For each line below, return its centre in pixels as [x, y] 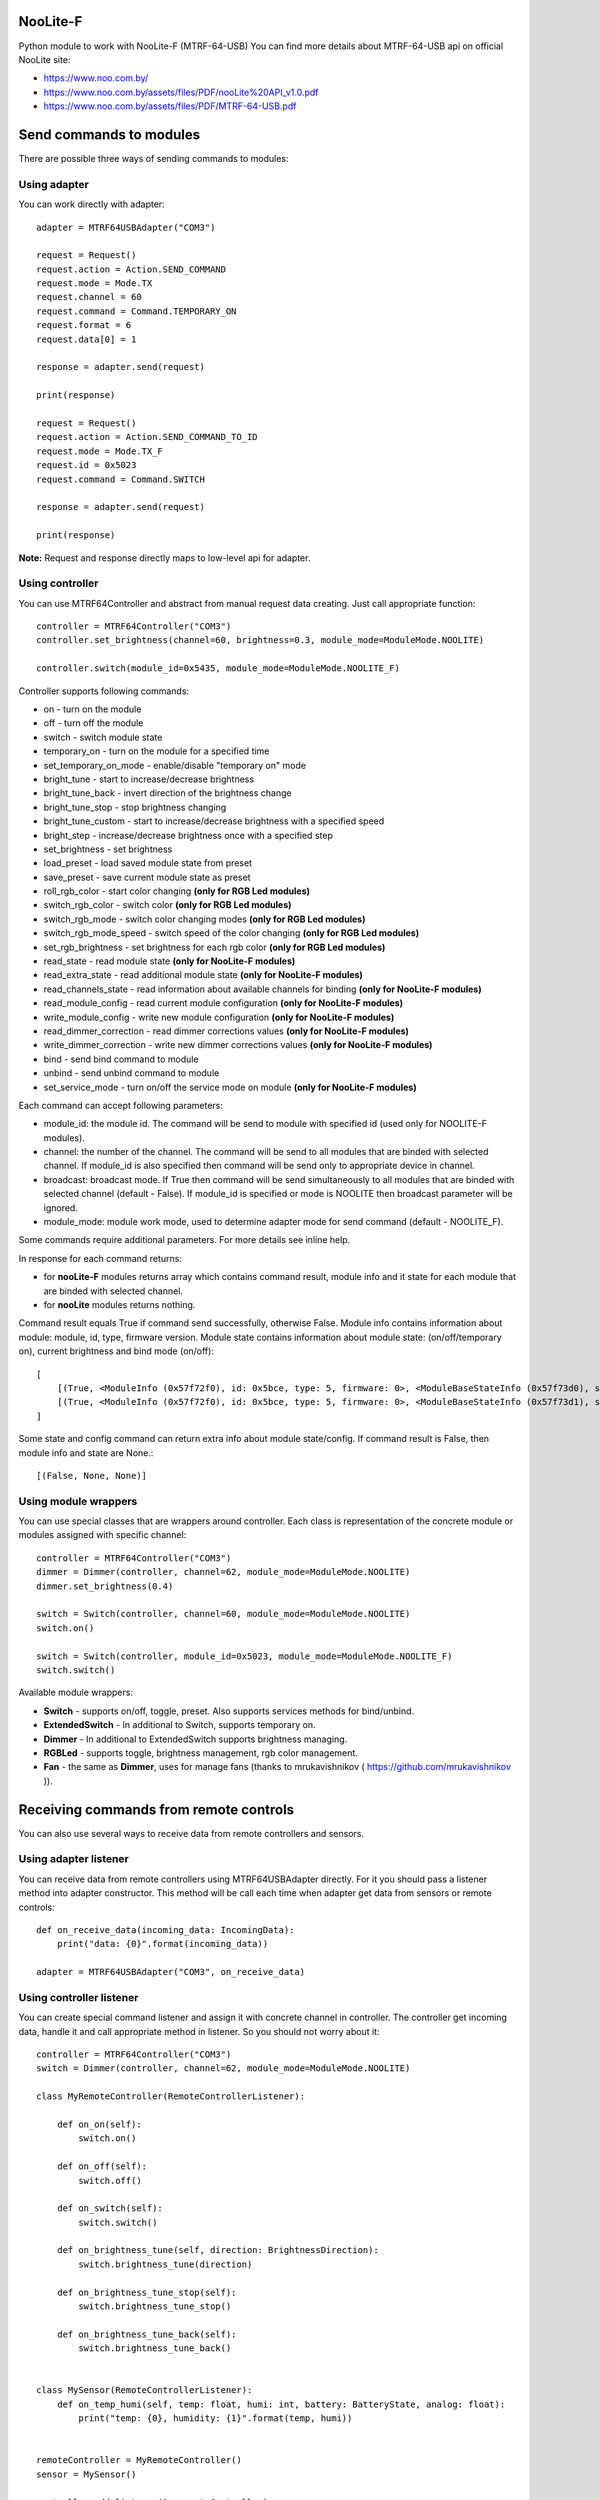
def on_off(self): [102, 2166]
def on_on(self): [99, 2124]
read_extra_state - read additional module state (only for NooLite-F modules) [203, 975]
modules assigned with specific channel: [102, 1535]
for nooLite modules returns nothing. [119, 1304]
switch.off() [110, 2180]
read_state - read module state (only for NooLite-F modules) [169, 961]
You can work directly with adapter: [91, 204]
